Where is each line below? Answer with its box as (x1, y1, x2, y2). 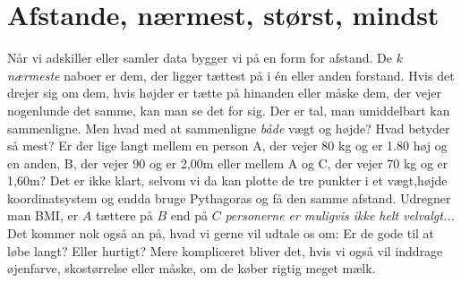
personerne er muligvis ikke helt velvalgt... (225, 206, 455, 225)
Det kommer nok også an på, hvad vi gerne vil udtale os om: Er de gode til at (7, 224, 435, 243)
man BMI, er (7, 206, 79, 225)
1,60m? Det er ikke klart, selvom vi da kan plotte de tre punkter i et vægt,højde (7, 171, 448, 190)
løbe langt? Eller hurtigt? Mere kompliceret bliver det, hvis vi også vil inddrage (7, 241, 443, 260)
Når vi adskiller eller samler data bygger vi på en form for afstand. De (7, 48, 393, 67)
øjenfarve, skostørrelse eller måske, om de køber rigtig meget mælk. (7, 259, 376, 278)
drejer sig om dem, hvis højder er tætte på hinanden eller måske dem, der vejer (7, 83, 442, 102)
